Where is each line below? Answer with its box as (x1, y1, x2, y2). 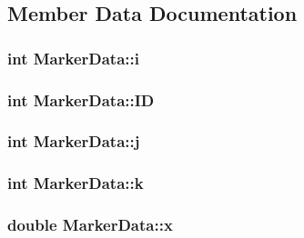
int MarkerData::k (7, 172, 144, 194)
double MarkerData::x (7, 213, 173, 236)
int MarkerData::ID (7, 88, 155, 111)
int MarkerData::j (7, 130, 140, 153)
